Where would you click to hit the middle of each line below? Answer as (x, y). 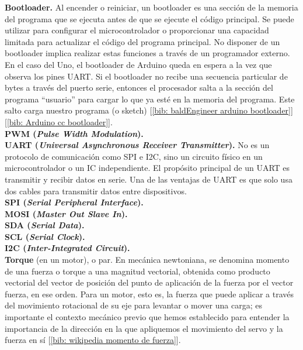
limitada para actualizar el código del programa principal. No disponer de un (142, 41)
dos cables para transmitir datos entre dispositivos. (96, 191)
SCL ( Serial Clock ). (45, 236)
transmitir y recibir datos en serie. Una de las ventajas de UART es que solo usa (149, 179)
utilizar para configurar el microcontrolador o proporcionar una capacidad (137, 30)
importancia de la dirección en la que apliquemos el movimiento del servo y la (144, 328)
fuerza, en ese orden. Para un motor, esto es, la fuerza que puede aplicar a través (149, 294)
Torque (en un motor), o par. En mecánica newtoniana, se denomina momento (147, 260)
